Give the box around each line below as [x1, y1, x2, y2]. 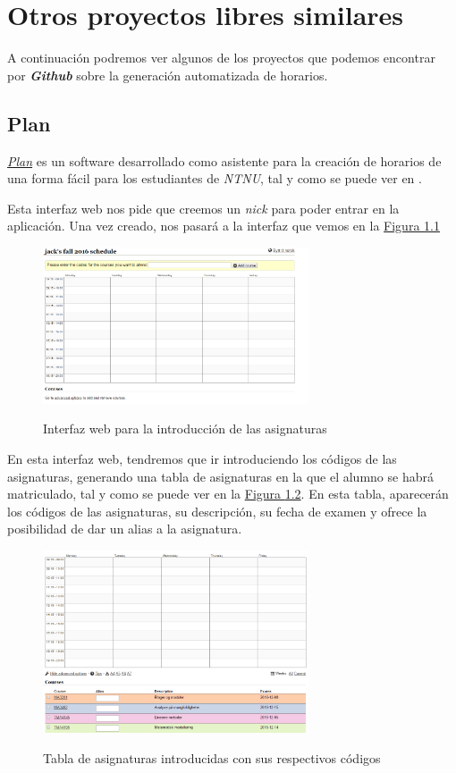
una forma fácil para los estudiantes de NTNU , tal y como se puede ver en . [7, 169, 422, 188]
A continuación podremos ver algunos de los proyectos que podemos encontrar [7, 48, 435, 67]
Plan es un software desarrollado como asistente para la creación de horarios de [7, 151, 442, 170]
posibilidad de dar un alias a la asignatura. [7, 519, 242, 538]
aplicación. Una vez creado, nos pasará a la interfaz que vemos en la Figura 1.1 [7, 216, 440, 235]
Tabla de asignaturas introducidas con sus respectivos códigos [43, 748, 381, 767]
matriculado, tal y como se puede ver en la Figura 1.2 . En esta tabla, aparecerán [7, 484, 449, 503]
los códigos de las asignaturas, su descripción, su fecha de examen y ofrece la [7, 501, 427, 520]
